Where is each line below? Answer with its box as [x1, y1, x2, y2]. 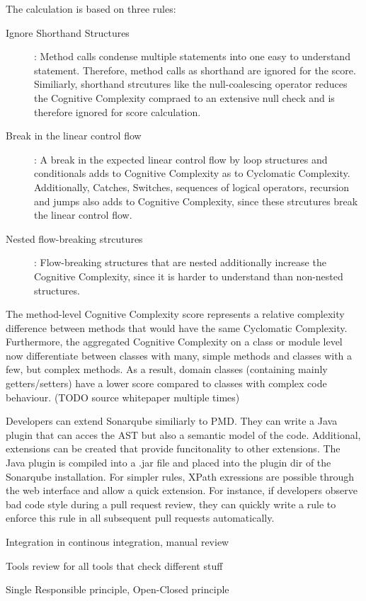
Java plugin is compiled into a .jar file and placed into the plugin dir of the [6, 455, 331, 470]
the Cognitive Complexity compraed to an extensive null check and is [34, 90, 335, 105]
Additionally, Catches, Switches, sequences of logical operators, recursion [34, 179, 350, 194]
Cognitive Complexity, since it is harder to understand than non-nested [34, 268, 343, 283]
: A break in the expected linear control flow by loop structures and [34, 151, 328, 166]
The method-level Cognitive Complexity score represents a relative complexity [6, 307, 345, 321]
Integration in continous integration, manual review [6, 534, 229, 549]
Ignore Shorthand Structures [6, 25, 130, 40]
